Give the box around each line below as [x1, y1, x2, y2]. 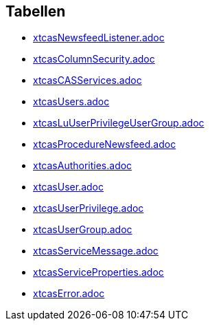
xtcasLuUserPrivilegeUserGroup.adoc [33, 117, 205, 129]
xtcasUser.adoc [33, 181, 104, 193]
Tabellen [5, 3, 66, 20]
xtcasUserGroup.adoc [33, 224, 132, 236]
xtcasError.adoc [33, 287, 105, 300]
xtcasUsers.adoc [33, 96, 110, 108]
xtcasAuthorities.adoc [33, 160, 132, 172]
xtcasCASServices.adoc [33, 74, 142, 87]
